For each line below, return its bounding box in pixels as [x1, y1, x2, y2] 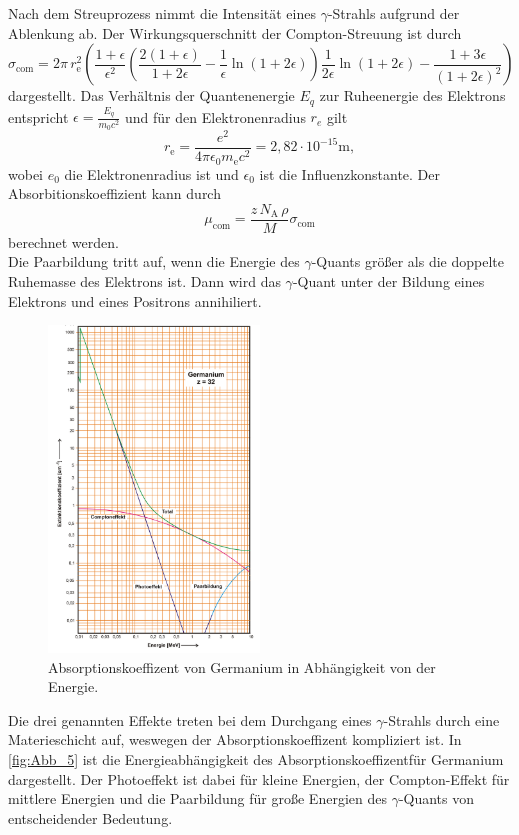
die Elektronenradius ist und [64, 163, 239, 184]
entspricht [8, 106, 69, 127]
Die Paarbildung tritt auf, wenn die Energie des [8, 251, 300, 272]
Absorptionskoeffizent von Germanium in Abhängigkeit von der [48, 656, 436, 677]
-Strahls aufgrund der [327, 3, 460, 23]
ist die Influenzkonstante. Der [259, 163, 440, 184]
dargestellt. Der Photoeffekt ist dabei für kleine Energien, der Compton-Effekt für [8, 768, 510, 789]
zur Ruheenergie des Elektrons [319, 85, 506, 106]
